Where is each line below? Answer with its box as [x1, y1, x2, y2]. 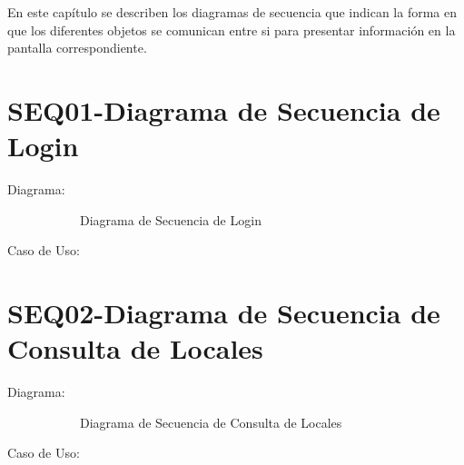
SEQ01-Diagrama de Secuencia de [7, 91, 440, 128]
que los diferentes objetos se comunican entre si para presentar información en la [7, 20, 456, 39]
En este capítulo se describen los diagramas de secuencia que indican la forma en [7, 3, 458, 21]
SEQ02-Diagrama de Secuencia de [7, 294, 440, 331]
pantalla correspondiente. [7, 38, 147, 57]
